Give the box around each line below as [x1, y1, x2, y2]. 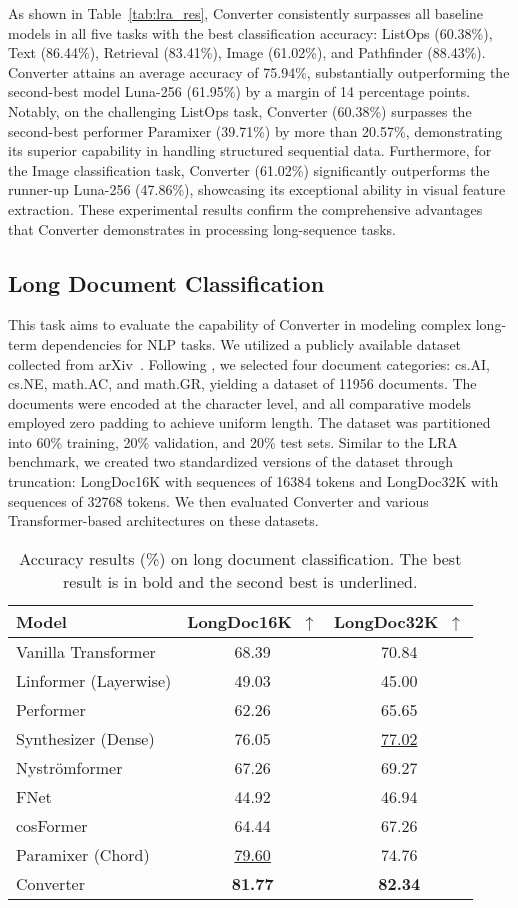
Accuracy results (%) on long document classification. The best [19, 546, 462, 570]
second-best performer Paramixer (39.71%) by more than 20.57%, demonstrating [8, 120, 503, 141]
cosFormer [16, 813, 88, 837]
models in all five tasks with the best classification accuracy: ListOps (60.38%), [8, 22, 493, 43]
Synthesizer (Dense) [16, 726, 155, 750]
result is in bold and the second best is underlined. [63, 569, 418, 593]
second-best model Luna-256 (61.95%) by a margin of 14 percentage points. [8, 81, 471, 102]
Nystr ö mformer [16, 755, 123, 779]
